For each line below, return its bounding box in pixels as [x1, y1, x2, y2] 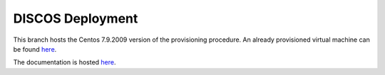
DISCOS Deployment [13, 11, 138, 26]
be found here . [13, 45, 57, 53]
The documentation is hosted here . [13, 58, 117, 67]
